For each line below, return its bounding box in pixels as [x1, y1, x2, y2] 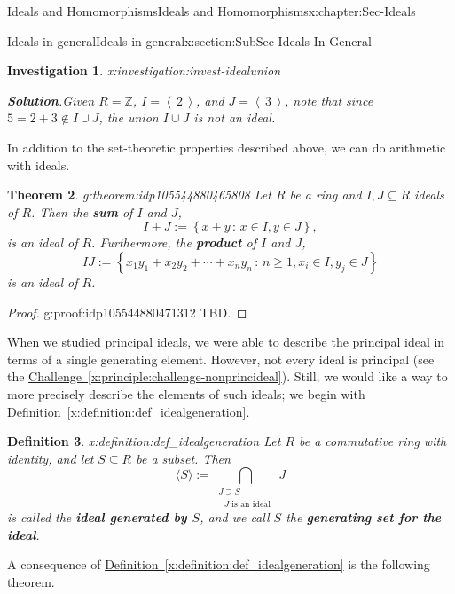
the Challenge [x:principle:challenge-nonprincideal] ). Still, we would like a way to [7, 367, 448, 386]
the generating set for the [286, 508, 442, 527]
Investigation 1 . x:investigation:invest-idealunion [7, 61, 281, 80]
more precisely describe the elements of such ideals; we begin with [7, 384, 365, 403]
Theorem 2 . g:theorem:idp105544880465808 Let [7, 185, 271, 204]
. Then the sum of [31, 202, 133, 221]
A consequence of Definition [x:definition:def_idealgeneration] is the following [7, 555, 430, 574]
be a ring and [289, 185, 362, 204]
